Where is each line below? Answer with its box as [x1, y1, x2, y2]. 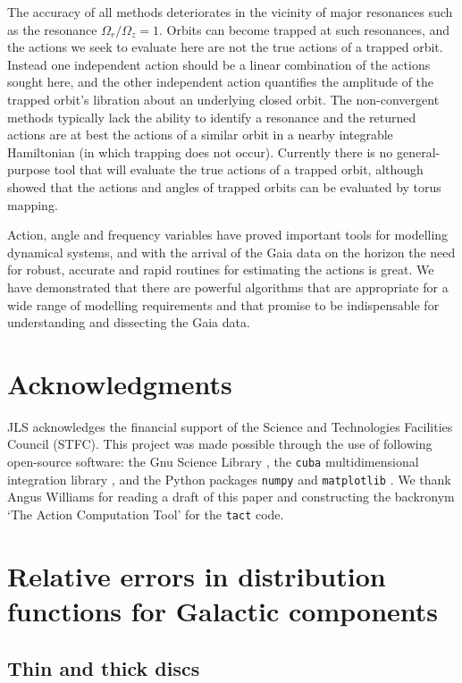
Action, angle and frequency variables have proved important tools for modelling [7, 225, 449, 244]
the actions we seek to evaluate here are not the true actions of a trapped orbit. [7, 38, 443, 56]
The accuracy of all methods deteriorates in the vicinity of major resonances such [7, 3, 453, 21]
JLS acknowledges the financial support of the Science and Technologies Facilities [7, 417, 453, 435]
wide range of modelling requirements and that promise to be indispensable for [7, 295, 440, 314]
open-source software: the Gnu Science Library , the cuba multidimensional [7, 452, 419, 470]
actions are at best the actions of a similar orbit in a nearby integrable [7, 125, 393, 144]
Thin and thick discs [7, 653, 200, 681]
